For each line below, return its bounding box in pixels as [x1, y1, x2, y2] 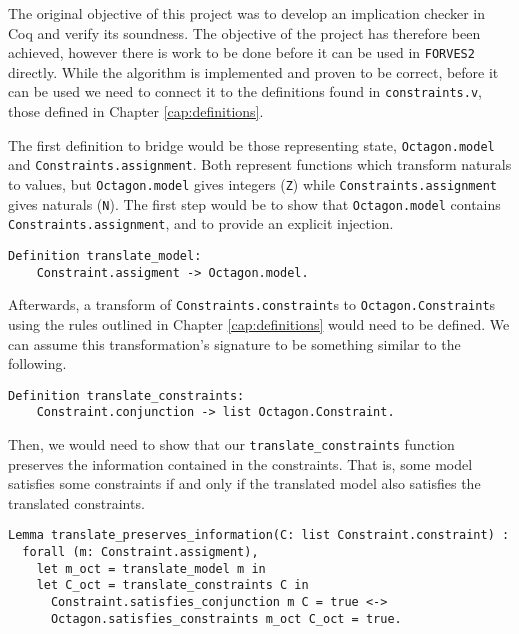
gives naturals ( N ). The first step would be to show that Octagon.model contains [8, 193, 501, 214]
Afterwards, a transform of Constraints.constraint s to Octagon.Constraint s [8, 294, 496, 315]
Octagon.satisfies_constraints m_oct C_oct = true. [50, 611, 402, 626]
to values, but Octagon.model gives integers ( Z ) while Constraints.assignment [8, 174, 498, 194]
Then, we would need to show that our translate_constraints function [8, 434, 455, 455]
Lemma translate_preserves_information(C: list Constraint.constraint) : [8, 528, 510, 543]
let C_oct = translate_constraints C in [36, 578, 309, 593]
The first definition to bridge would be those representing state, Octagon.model [8, 134, 495, 155]
